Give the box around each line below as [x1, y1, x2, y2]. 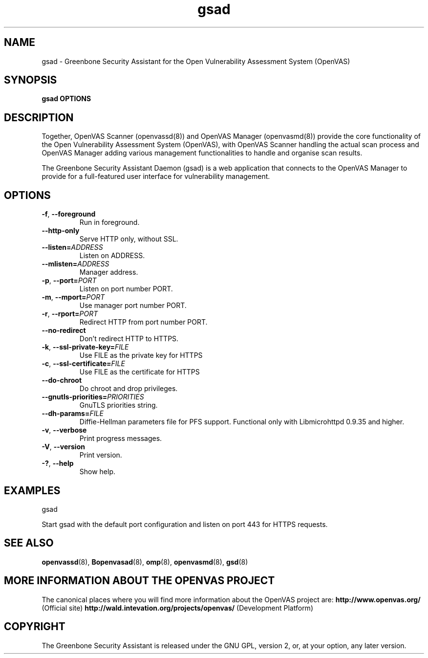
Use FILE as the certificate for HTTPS [79, 368, 200, 376]
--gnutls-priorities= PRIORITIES [42, 393, 144, 401]
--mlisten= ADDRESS [42, 260, 109, 268]
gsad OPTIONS [42, 94, 91, 103]
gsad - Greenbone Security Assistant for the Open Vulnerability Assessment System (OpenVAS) [42, 57, 350, 66]
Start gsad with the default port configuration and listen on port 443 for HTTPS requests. [42, 520, 328, 528]
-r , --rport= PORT [42, 309, 98, 318]
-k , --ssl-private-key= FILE [42, 343, 129, 351]
